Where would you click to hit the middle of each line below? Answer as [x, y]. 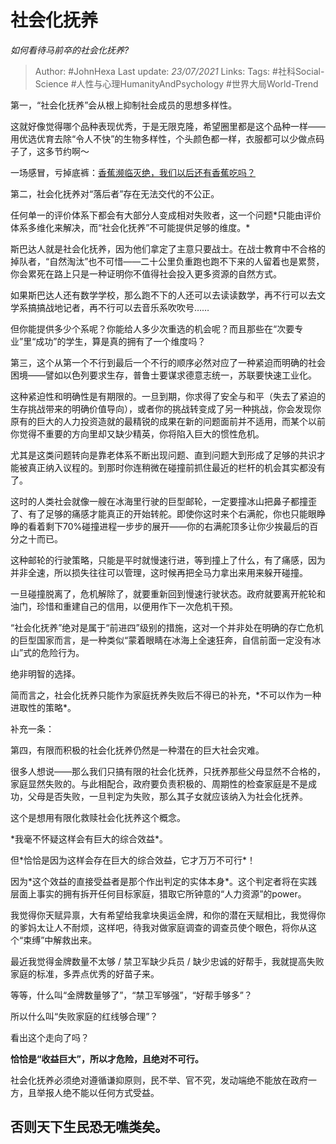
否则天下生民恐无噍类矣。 [89, 1127]
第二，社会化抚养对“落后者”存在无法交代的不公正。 [115, 193]
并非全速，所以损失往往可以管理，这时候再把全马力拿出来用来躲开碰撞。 [159, 572]
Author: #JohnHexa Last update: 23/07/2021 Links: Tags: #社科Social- [179, 71]
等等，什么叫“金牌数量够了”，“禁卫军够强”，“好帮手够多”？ [131, 995]
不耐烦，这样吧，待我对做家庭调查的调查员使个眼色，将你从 [185, 927]
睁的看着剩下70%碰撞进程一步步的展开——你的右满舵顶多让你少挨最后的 [160, 526]
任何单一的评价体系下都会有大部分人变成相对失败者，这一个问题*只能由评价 [166, 215]
